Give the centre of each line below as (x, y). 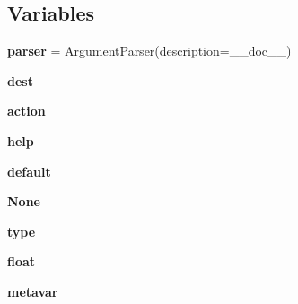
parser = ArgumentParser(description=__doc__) (149, 51)
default (29, 171)
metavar (33, 291)
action (26, 111)
